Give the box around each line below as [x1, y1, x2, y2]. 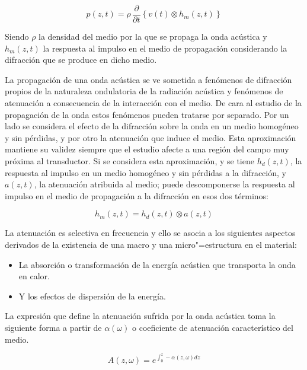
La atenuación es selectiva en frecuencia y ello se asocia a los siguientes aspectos [5, 227, 296, 239]
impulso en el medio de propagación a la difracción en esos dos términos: [5, 189, 268, 202]
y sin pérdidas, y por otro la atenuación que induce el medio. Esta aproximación [5, 131, 296, 143]
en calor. [18, 270, 50, 282]
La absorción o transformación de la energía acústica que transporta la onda [18, 258, 296, 270]
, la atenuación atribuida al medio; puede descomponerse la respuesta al [34, 178, 295, 190]
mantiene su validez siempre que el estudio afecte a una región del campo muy [5, 143, 289, 155]
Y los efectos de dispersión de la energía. [18, 289, 166, 302]
